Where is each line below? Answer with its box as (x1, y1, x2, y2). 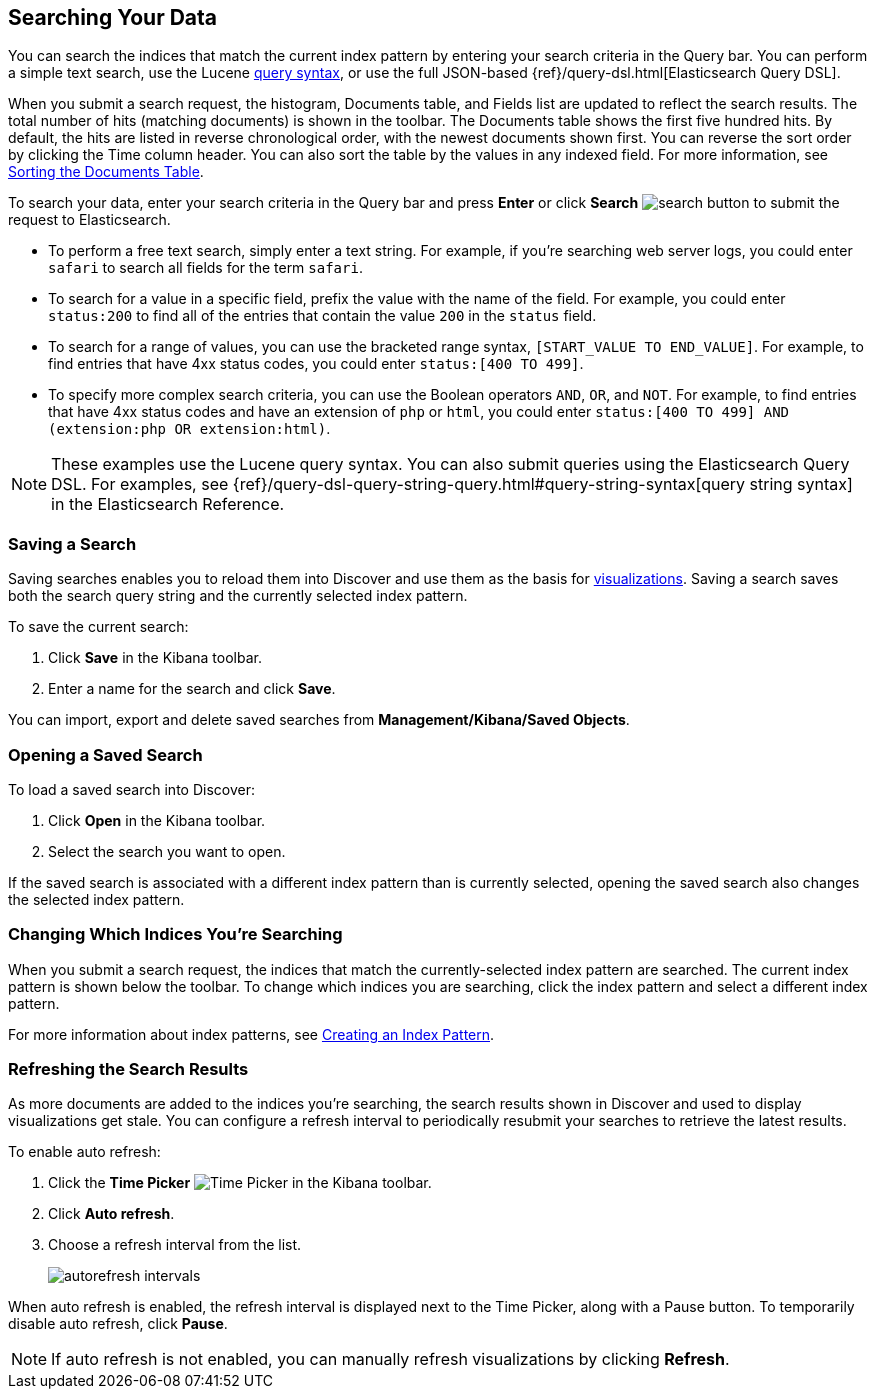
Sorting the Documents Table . (8, 163, 204, 181)
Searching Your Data (8, 5, 218, 30)
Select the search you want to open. (48, 842, 286, 860)
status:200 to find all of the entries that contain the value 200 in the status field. (48, 307, 597, 325)
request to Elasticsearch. (8, 211, 171, 229)
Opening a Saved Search (8, 744, 203, 765)
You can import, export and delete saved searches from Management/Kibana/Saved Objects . (8, 711, 630, 729)
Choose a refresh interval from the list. (48, 1236, 302, 1254)
